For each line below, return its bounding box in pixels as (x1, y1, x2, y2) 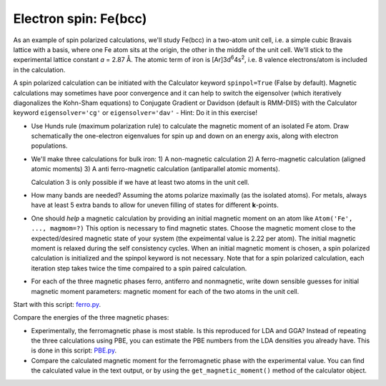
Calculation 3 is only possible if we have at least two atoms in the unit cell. (31, 178, 249, 186)
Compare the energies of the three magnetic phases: (13, 313, 169, 322)
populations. (31, 141, 68, 150)
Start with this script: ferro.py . (13, 300, 102, 308)
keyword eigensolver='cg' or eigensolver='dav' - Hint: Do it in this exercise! (13, 108, 257, 117)
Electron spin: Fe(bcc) (13, 11, 147, 26)
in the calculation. (13, 65, 66, 74)
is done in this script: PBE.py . (31, 346, 117, 355)
